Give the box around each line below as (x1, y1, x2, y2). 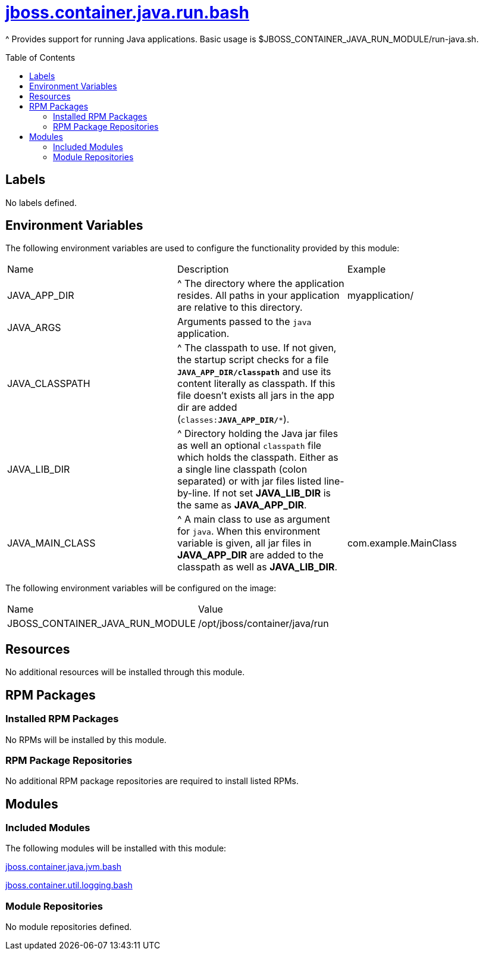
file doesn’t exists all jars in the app (177, 389, 334, 402)
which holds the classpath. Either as (177, 451, 338, 464)
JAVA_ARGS (7, 322, 61, 334)
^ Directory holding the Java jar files (177, 427, 338, 440)
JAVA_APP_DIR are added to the (177, 549, 324, 561)
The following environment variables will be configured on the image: (5, 583, 277, 594)
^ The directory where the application (177, 277, 344, 290)
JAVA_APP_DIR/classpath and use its (177, 366, 331, 378)
